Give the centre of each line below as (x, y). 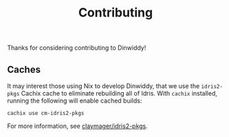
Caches (24, 69)
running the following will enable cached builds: (75, 101)
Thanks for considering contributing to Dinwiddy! (77, 48)
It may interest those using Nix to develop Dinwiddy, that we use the (103, 86)
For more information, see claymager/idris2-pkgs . (77, 126)
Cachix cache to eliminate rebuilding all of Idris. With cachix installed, (119, 93)
